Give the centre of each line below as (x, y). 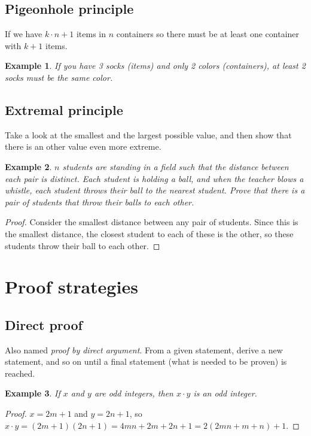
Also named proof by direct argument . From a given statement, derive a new (144, 349)
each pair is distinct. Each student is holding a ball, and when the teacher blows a (154, 178)
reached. (20, 373)
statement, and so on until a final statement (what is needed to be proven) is (146, 361)
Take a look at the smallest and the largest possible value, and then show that (148, 134)
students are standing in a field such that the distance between (176, 166)
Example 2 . (28, 166)
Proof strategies (71, 287)
